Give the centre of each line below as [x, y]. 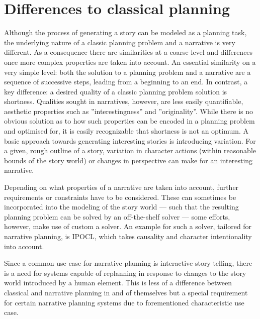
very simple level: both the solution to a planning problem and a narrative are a [127, 72]
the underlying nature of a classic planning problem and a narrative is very [120, 42]
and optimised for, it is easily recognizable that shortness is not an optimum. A [126, 131]
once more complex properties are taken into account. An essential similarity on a [130, 62]
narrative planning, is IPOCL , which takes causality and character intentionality [128, 236]
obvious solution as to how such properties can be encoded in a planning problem [129, 121]
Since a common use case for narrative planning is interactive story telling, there [128, 263]
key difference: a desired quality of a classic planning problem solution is [116, 91]
